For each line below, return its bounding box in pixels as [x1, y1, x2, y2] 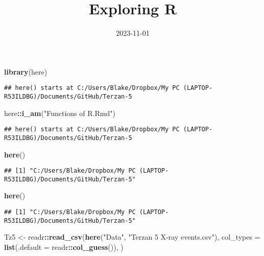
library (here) [4, 66, 47, 77]
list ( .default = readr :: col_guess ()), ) [4, 241, 124, 252]
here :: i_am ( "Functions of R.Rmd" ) [4, 107, 115, 118]
